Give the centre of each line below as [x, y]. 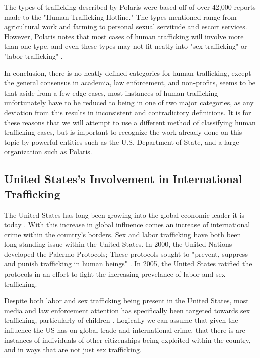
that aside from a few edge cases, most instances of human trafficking [111, 92]
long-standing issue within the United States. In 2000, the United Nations [118, 244]
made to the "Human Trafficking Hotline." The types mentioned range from [120, 16]
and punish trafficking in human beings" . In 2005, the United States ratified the [128, 264]
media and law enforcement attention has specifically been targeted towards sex [127, 310]
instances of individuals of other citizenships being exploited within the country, [127, 340]
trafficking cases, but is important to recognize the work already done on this [123, 132]
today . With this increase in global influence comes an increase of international [127, 225]
